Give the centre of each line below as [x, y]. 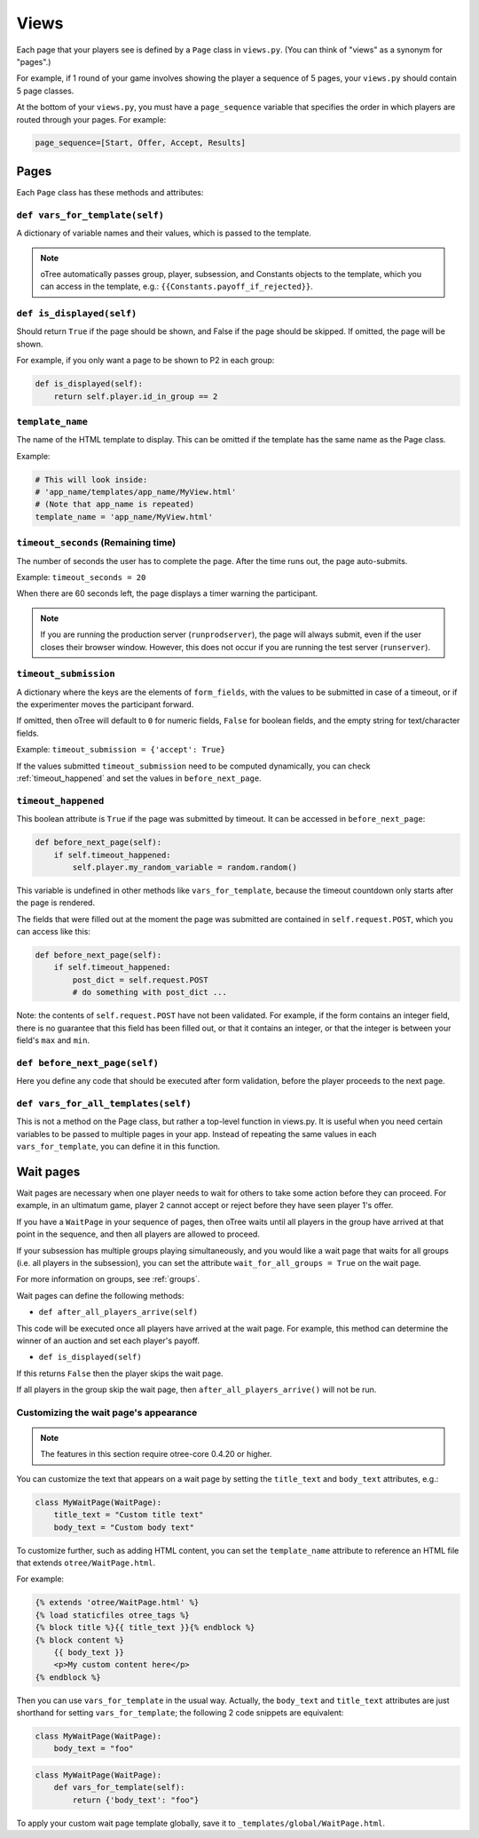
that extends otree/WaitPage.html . [86, 1563]
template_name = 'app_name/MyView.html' [124, 517]
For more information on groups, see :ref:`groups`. [108, 1279]
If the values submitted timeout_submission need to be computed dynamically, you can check [193, 766]
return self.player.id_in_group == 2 [136, 396]
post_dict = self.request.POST [140, 980]
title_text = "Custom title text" [129, 1515]
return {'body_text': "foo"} [136, 1800]
